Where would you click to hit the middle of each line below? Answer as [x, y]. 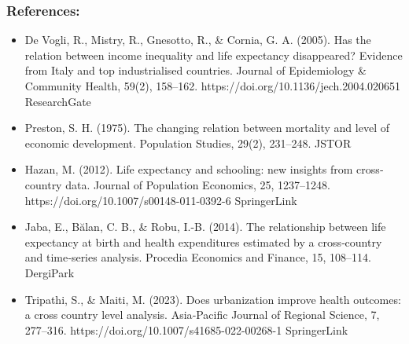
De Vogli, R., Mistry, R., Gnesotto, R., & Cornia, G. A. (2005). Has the [198, 40]
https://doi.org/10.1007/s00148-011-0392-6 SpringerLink [161, 200]
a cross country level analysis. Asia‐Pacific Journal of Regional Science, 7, [202, 315]
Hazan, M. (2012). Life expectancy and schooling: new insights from [189, 169]
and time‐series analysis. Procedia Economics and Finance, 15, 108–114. [198, 257]
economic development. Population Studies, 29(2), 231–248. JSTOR [188, 143]
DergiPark [50, 272]
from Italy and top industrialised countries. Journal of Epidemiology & [195, 70]
